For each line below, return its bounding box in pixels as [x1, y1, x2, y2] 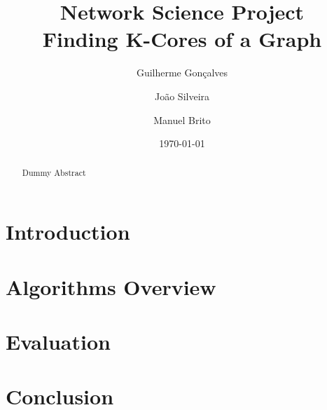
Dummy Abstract [22, 167, 86, 179]
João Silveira [154, 88, 210, 103]
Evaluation [6, 327, 111, 355]
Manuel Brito [153, 112, 211, 127]
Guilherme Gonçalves [136, 65, 228, 80]
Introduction [6, 217, 130, 246]
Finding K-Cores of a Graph [42, 25, 322, 53]
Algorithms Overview [6, 272, 216, 301]
